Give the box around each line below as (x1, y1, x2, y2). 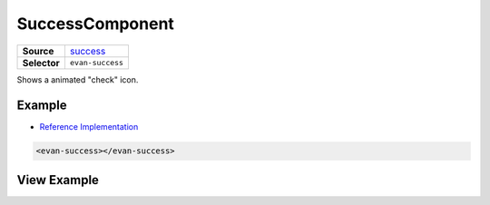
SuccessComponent (16, 14, 174, 34)
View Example (16, 172, 100, 188)
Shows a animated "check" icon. (16, 73, 139, 85)
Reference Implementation (39, 122, 139, 132)
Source (22, 44, 54, 57)
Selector (22, 56, 61, 69)
